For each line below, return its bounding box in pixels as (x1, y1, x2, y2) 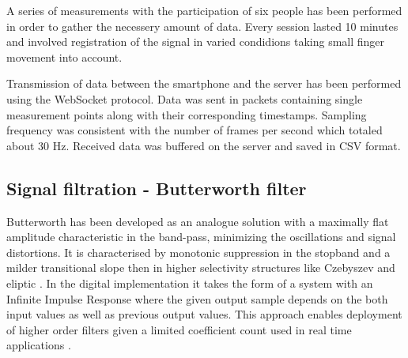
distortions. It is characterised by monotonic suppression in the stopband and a (6, 243, 391, 260)
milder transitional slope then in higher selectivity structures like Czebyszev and (6, 259, 395, 276)
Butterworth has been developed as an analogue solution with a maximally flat (6, 213, 389, 229)
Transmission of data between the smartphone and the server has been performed (6, 75, 402, 92)
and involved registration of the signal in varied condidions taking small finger (6, 33, 385, 50)
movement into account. (6, 48, 123, 65)
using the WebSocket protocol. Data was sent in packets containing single (6, 90, 363, 107)
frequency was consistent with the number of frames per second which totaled (6, 122, 383, 138)
